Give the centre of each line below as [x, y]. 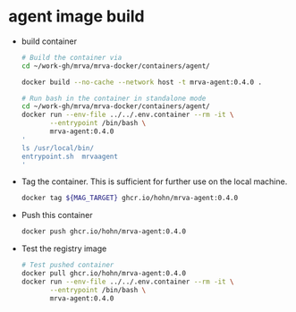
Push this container [57, 215]
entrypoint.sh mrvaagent [69, 156]
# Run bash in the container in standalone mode [114, 98]
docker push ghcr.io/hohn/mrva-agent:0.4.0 [104, 232]
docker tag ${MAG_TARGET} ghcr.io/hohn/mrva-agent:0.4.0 [130, 198]
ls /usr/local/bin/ [58, 148]
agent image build [76, 17]
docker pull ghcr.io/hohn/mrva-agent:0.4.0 [104, 274]
